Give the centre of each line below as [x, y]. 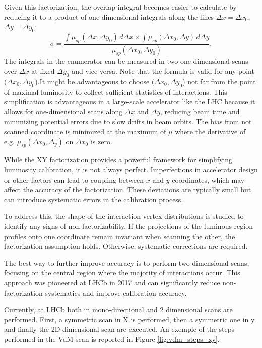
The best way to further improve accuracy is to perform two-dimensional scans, [127, 263]
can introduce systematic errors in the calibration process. [94, 199]
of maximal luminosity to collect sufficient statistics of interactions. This [116, 92]
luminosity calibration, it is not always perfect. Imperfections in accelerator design [131, 169]
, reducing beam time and [200, 111]
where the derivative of [210, 131]
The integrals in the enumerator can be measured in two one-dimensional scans [126, 61]
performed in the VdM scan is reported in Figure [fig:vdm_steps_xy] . [112, 339]
